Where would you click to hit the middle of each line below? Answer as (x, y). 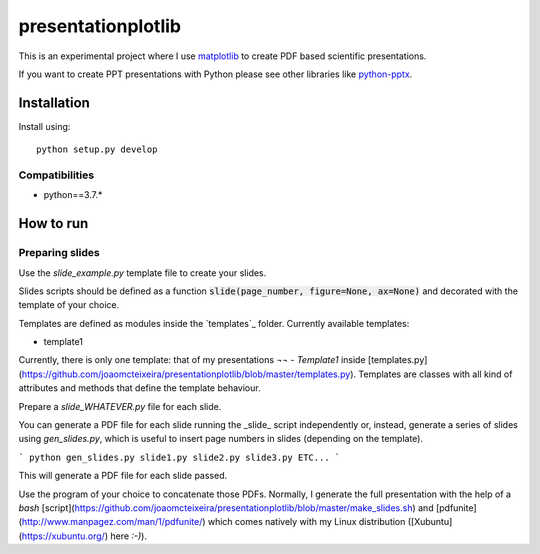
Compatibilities (56, 175)
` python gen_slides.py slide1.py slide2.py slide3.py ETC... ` (179, 457)
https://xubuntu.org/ (63, 536)
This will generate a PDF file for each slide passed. (123, 476)
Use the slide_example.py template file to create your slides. (142, 272)
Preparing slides (59, 253)
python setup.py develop (97, 149)
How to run (53, 223)
